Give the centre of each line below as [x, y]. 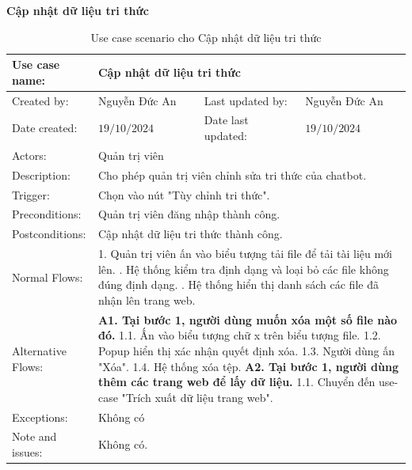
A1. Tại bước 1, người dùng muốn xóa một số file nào [248, 319]
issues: [27, 452]
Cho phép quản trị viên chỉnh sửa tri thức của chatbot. [232, 174]
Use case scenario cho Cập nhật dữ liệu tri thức [206, 37]
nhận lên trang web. [147, 299]
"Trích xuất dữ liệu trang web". [197, 397]
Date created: [45, 128]
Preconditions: [47, 214]
